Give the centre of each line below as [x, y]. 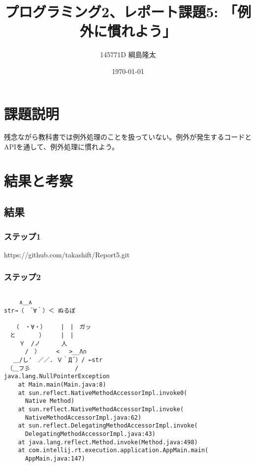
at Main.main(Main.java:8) [62, 385]
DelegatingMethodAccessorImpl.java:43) [90, 434]
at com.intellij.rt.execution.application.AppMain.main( [113, 450]
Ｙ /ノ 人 [43, 343]
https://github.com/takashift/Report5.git [67, 254]
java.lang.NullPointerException [57, 376]
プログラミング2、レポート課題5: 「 [121, 12]
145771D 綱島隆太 [128, 54]
